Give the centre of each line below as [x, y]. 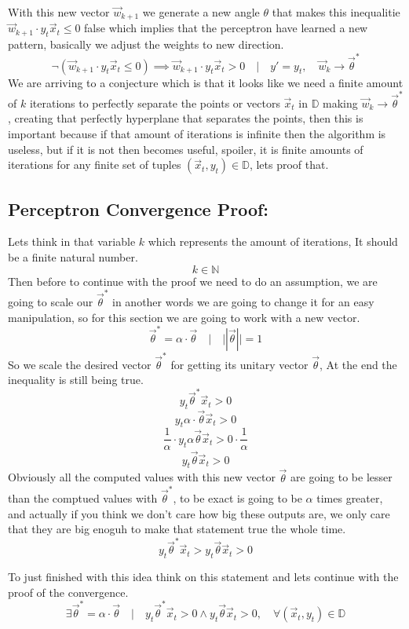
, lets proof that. [289, 165]
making [340, 102]
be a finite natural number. [73, 257]
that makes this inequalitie [336, 12]
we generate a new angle [201, 12]
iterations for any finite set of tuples [95, 165]
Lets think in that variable [72, 241]
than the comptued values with [83, 497]
